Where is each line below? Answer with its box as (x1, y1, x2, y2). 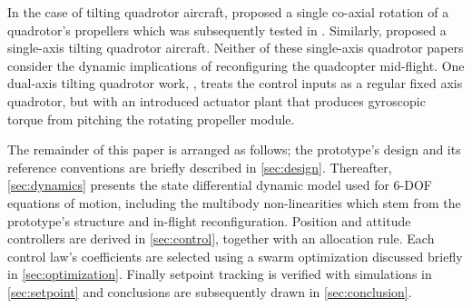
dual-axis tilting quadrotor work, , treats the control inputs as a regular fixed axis (7, 74, 463, 93)
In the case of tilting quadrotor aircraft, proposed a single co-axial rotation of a (7, 3, 449, 21)
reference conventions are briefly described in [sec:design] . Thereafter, (7, 157, 392, 176)
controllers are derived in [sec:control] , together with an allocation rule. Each (7, 229, 435, 248)
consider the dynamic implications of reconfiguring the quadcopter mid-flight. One (7, 55, 465, 75)
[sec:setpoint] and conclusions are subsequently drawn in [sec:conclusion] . (7, 282, 412, 301)
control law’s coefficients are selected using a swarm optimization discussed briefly (7, 246, 463, 265)
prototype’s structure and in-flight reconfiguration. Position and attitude (7, 211, 411, 230)
